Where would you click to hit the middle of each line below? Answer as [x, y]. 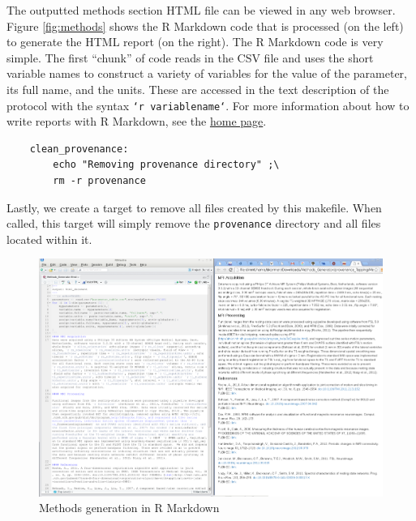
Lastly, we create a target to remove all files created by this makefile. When [194, 207]
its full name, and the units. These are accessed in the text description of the [198, 89]
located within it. [49, 239]
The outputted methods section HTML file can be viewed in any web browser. [201, 10]
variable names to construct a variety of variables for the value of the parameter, [207, 73]
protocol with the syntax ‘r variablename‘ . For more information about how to [208, 105]
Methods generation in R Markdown [129, 508]
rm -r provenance [99, 181]
